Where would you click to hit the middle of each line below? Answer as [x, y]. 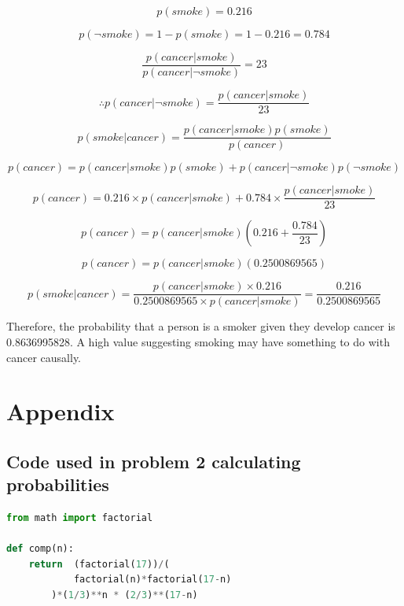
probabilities [58, 484]
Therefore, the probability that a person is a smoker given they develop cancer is [201, 326]
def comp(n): [40, 549]
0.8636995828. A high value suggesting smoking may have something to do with [198, 341]
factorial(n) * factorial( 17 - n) [152, 580]
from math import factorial [80, 518]
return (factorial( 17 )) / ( [99, 564]
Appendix [61, 411]
